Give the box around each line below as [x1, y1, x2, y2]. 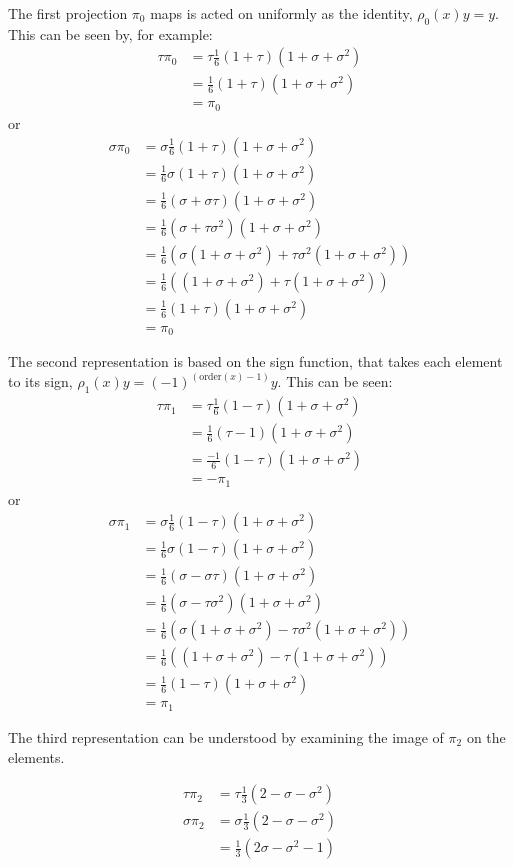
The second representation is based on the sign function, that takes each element [8, 351, 503, 372]
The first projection [8, 3, 128, 23]
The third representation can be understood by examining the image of [8, 726, 444, 747]
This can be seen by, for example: [8, 23, 213, 44]
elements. [8, 746, 65, 767]
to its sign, [8, 371, 73, 392]
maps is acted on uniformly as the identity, [150, 3, 413, 23]
